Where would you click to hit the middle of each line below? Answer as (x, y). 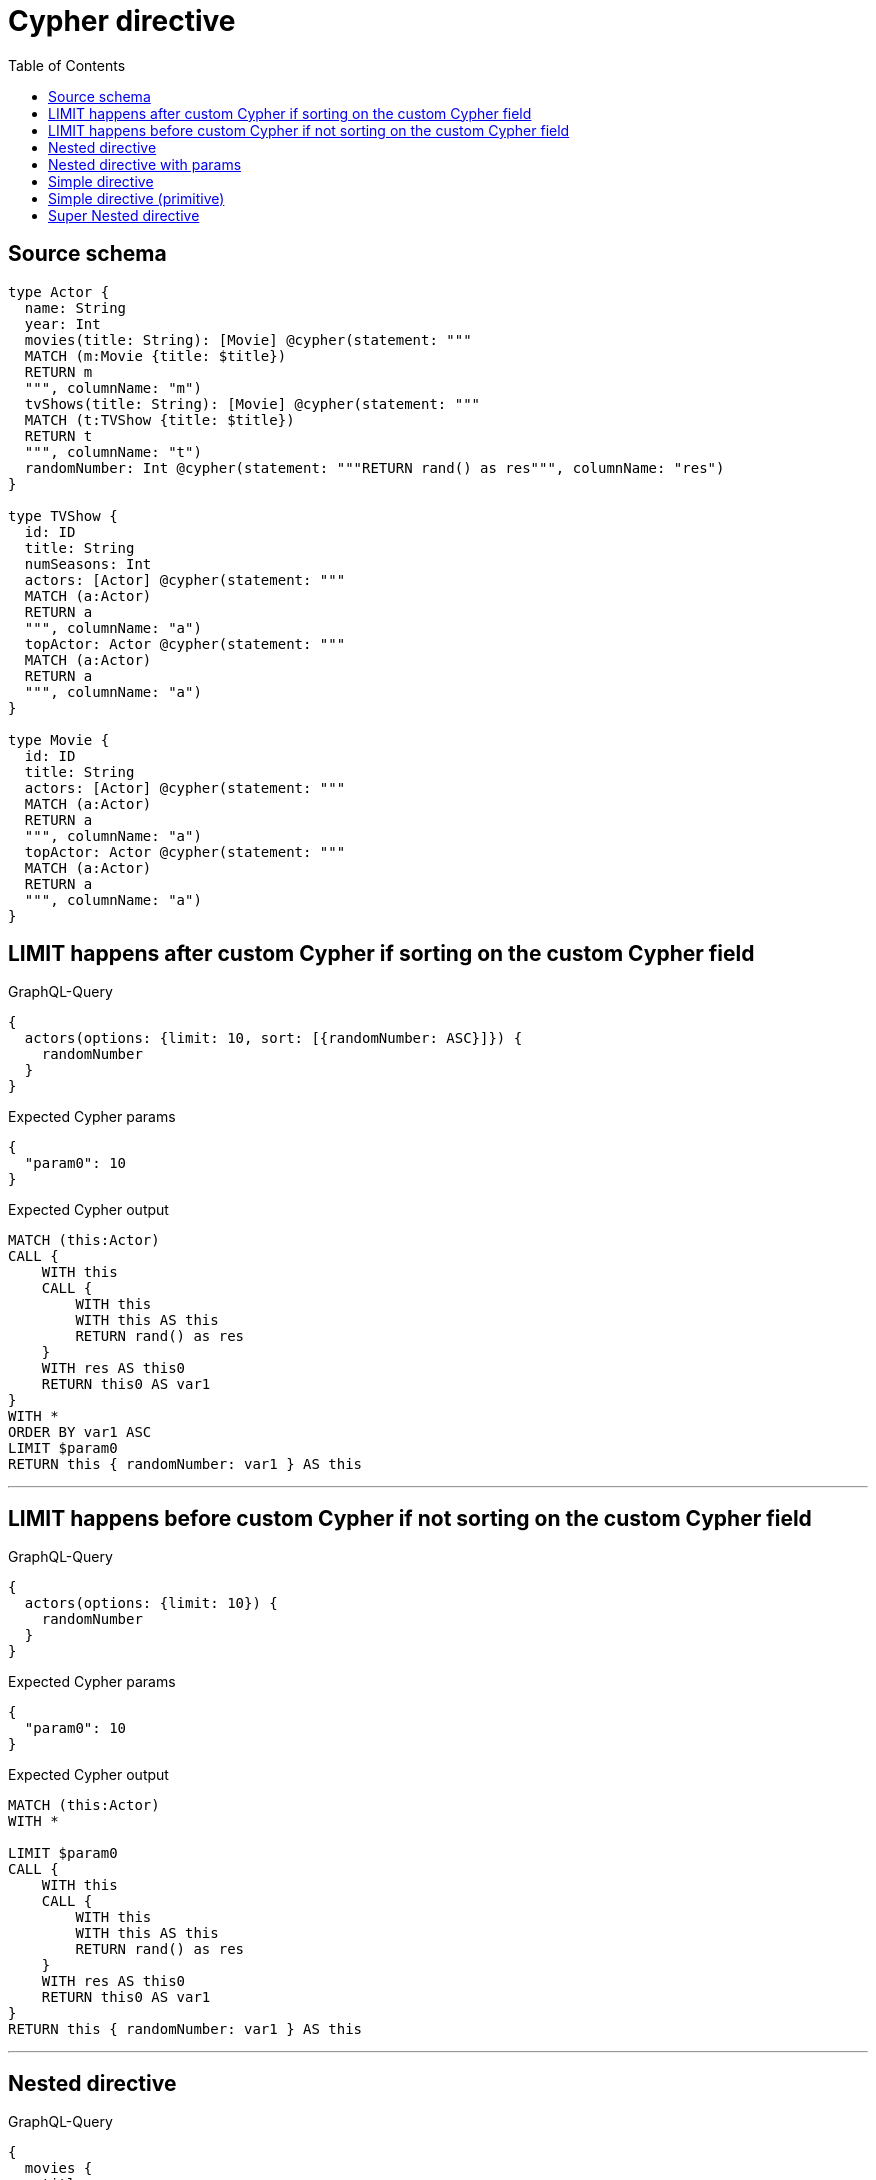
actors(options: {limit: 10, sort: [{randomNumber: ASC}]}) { (273, 1038)
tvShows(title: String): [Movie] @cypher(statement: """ (252, 403)
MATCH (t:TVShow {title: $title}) (159, 419)
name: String (75, 307)
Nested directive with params (145, 164)
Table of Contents (67, 65)
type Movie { (59, 739)
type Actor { (59, 291)
